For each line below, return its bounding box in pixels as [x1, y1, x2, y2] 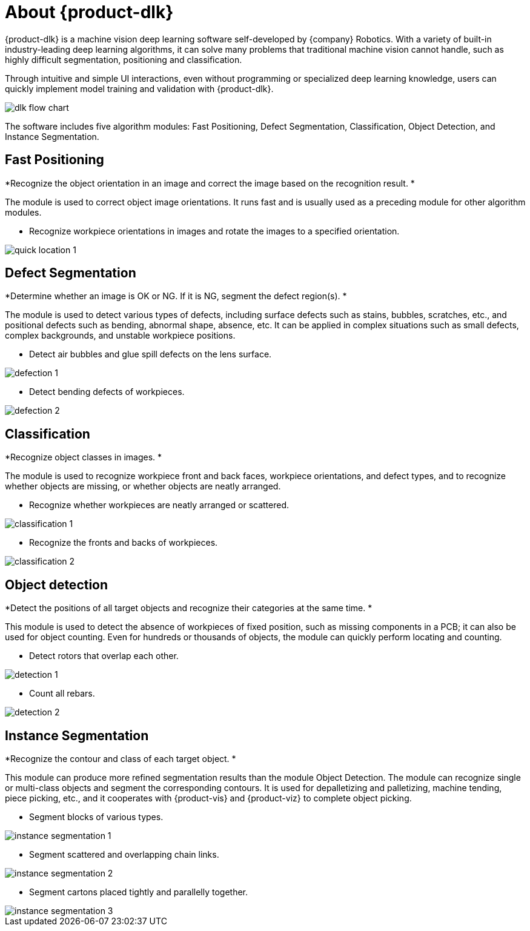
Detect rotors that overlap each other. [29, 651, 179, 661]
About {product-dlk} [5, 2, 174, 22]
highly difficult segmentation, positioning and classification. [5, 54, 242, 65]
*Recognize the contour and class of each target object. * [5, 753, 236, 764]
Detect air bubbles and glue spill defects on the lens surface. [29, 349, 272, 360]
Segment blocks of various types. [29, 811, 164, 822]
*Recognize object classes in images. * [5, 452, 162, 463]
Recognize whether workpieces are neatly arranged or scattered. [29, 500, 290, 511]
